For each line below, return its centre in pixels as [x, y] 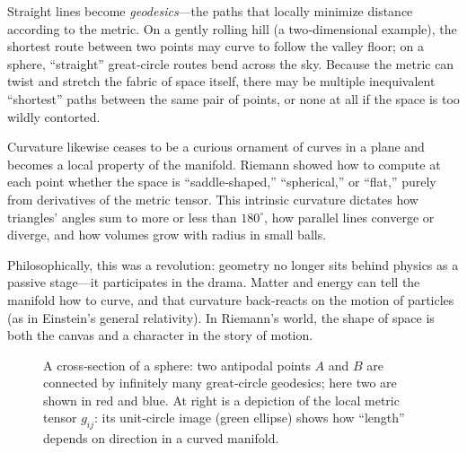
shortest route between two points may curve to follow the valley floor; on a [216, 46]
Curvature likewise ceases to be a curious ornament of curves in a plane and [216, 147]
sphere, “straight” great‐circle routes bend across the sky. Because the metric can [231, 63]
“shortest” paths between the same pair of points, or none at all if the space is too [233, 98]
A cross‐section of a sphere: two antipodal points [177, 365]
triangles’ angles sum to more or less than [122, 217]
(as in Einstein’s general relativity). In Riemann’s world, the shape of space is [221, 317]
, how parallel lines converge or [349, 217]
